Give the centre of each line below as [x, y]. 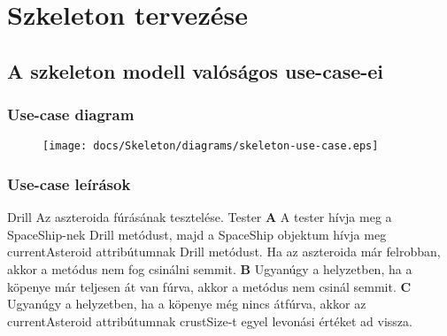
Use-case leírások [69, 183]
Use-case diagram [71, 115]
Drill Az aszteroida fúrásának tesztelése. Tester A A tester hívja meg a [200, 217]
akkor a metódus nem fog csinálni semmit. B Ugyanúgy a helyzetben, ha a [210, 269]
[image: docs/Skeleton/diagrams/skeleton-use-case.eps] [211, 146]
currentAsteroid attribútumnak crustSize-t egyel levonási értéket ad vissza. [210, 321]
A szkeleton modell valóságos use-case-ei [196, 70]
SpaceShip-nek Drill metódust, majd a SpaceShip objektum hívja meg [197, 234]
